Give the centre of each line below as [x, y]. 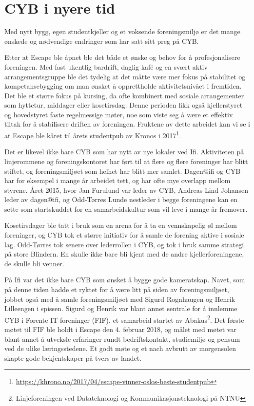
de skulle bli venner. [34, 263]
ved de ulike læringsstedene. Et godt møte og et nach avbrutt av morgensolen [120, 348]
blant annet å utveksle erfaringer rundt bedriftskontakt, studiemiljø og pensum [122, 339]
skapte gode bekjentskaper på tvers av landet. [73, 358]
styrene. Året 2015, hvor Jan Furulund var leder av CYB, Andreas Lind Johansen [127, 190]
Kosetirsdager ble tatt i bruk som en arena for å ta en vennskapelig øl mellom [121, 225]
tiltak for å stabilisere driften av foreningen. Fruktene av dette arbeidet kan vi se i [127, 124]
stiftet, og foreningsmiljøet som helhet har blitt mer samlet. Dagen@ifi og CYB [123, 171]
